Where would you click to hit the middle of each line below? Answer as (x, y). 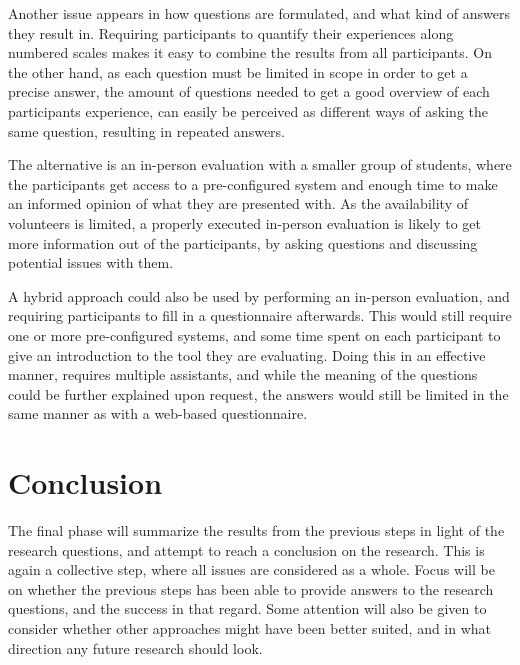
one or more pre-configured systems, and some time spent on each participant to (254, 334)
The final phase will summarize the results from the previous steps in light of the (256, 530)
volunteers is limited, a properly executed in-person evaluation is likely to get (244, 222)
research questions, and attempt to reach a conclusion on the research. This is (246, 549)
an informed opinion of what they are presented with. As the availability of (238, 203)
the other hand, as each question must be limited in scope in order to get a (238, 71)
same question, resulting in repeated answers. (146, 130)
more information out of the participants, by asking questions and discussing (243, 242)
